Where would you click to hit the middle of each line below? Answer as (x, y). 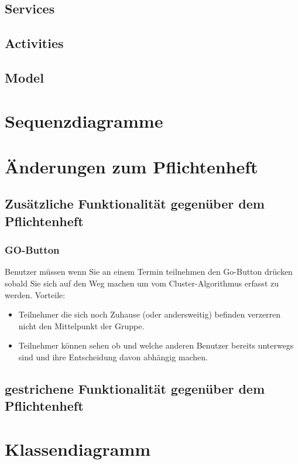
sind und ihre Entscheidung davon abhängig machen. (113, 357)
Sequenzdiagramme (84, 120)
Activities (34, 43)
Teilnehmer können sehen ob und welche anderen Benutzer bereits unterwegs (156, 345)
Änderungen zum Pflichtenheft (131, 166)
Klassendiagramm (78, 449)
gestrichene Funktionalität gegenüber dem (135, 389)
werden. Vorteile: (35, 294)
